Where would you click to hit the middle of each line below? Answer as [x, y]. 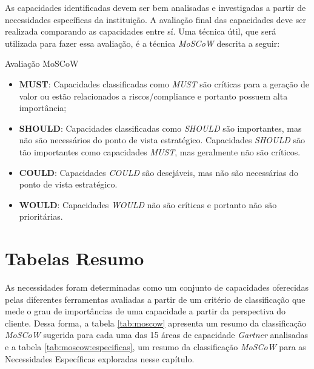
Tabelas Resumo [75, 258]
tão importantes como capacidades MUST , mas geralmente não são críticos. [160, 151]
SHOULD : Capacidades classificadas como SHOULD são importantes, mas [160, 128]
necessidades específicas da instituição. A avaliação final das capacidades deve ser [155, 19]
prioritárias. [41, 216]
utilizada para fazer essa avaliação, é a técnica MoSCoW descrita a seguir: [142, 43]
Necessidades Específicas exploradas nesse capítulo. [100, 358]
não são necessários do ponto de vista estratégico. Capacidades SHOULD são [162, 140]
